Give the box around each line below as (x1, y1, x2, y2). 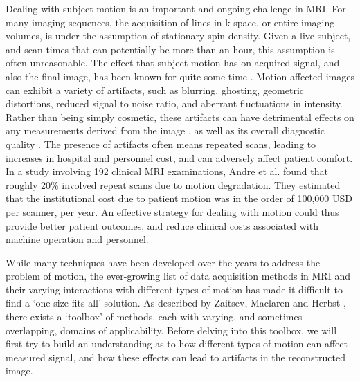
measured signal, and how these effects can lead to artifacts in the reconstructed (6, 349, 345, 364)
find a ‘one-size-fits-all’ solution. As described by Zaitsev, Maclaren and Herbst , (6, 295, 346, 310)
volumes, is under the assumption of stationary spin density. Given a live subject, (6, 28, 351, 43)
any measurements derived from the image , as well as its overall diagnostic (6, 123, 325, 138)
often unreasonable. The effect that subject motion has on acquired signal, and (6, 55, 340, 70)
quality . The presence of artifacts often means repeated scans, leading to (6, 136, 316, 151)
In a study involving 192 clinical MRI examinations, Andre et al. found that (6, 164, 328, 179)
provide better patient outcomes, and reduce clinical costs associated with (6, 218, 318, 233)
